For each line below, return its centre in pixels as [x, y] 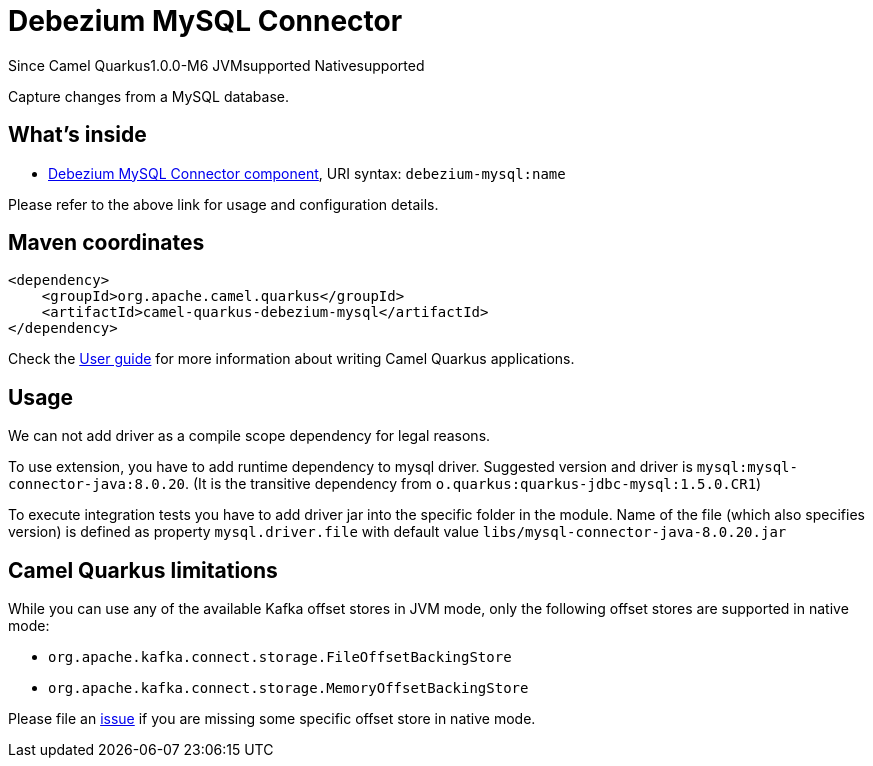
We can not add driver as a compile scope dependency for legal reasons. [249, 436]
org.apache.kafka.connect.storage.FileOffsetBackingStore [280, 657]
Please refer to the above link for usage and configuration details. [223, 204]
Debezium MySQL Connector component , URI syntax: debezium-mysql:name [307, 173]
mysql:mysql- [747, 467]
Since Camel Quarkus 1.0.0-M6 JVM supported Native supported [216, 65]
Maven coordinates [106, 243]
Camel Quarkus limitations [143, 570]
